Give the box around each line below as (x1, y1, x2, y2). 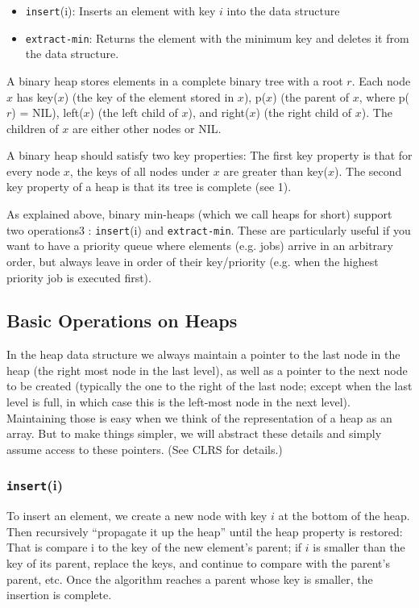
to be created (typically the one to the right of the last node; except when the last (6, 377, 413, 394)
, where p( (359, 88, 410, 105)
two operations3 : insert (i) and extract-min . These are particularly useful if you (6, 221, 411, 238)
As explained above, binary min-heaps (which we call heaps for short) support (6, 206, 392, 223)
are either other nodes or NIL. (72, 119, 222, 136)
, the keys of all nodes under (69, 162, 210, 179)
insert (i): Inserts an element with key (25, 2, 216, 19)
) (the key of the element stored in (64, 88, 234, 105)
